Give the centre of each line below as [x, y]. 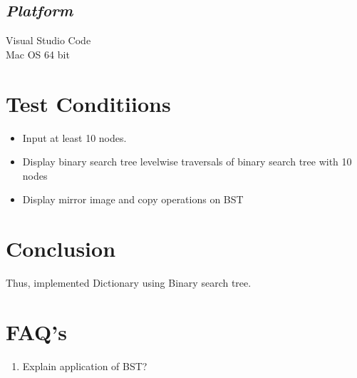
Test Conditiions [88, 103]
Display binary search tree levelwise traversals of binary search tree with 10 [187, 162]
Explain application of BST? [85, 366]
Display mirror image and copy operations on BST [133, 199]
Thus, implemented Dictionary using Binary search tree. [129, 283]
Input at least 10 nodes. [74, 137]
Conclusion [61, 249]
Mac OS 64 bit [38, 54]
